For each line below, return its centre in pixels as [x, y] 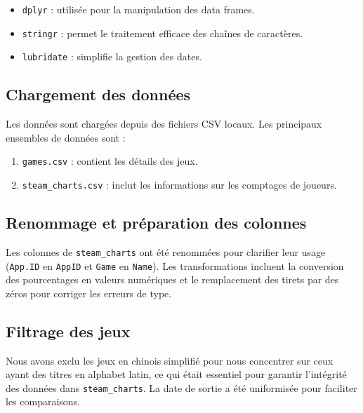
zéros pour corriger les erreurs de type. [89, 293]
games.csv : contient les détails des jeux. [110, 161]
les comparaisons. [43, 401]
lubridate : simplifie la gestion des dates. [112, 56]
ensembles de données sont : [66, 137]
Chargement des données [98, 94]
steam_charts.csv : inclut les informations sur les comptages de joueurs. [179, 185]
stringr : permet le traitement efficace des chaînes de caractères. [163, 33]
